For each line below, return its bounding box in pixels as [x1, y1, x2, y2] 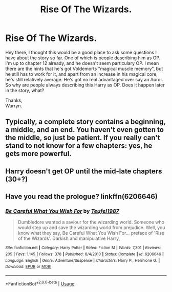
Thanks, [5, 97, 23, 103]
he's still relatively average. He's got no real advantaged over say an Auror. [5, 76, 164, 82]
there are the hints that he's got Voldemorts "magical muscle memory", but [5, 65, 163, 72]
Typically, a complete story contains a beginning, [5, 118, 166, 126]
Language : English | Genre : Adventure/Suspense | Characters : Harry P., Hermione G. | [5, 258, 160, 263]
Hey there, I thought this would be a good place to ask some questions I [5, 49, 157, 55]
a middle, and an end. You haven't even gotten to [5, 125, 164, 134]
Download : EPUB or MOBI [5, 264, 52, 269]
